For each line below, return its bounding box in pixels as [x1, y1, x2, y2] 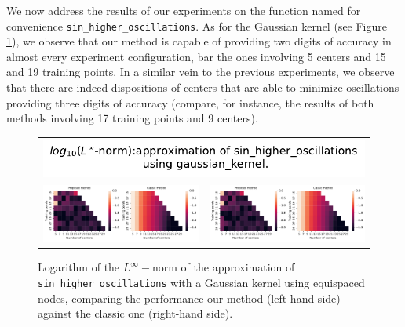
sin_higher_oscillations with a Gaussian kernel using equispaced [38, 274, 365, 291]
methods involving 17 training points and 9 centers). [6, 110, 258, 126]
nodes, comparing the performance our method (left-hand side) [38, 289, 341, 306]
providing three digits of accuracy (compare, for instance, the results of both [6, 94, 374, 111]
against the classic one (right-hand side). [38, 305, 233, 322]
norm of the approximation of [152, 259, 295, 275]
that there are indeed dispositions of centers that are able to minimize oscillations [6, 79, 400, 96]
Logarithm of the [38, 259, 120, 275]
